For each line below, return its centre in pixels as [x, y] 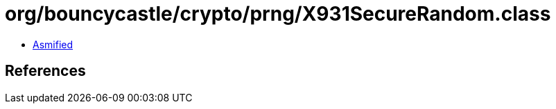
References [45, 71]
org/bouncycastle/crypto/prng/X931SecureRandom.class [278, 14]
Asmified [53, 44]
